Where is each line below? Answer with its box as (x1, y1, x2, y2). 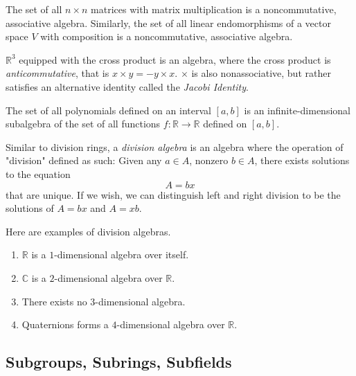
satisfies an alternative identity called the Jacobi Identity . (6, 79, 249, 93)
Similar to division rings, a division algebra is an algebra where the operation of (6, 139, 344, 154)
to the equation (6, 166, 71, 181)
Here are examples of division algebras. (6, 224, 171, 238)
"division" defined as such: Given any (6, 153, 162, 168)
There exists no (21, 294, 87, 308)
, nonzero (189, 153, 229, 168)
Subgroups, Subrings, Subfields (6, 351, 232, 373)
